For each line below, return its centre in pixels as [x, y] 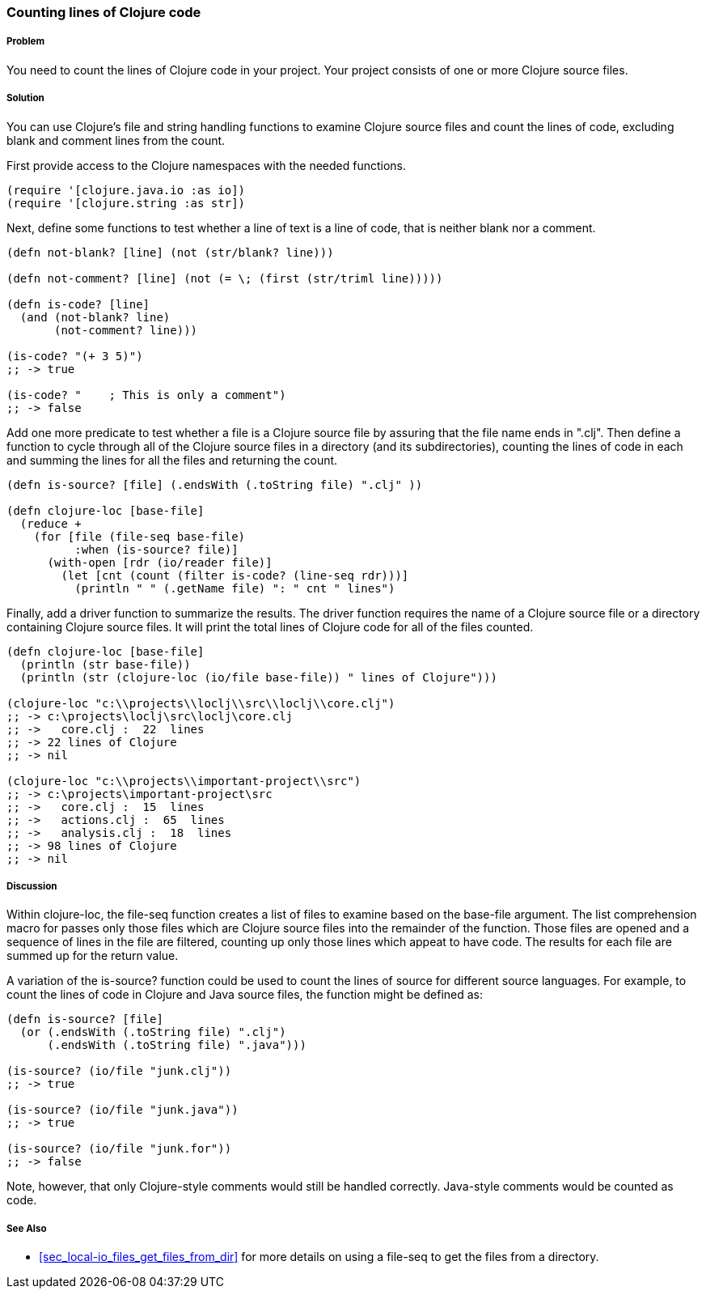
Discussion [32, 886]
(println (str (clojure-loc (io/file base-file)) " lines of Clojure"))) [258, 677]
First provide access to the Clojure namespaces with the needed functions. [207, 165]
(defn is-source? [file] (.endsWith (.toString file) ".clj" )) [215, 484]
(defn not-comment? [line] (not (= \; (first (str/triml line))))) [225, 278]
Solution [25, 98]
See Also [27, 1228]
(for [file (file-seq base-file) [140, 536]
